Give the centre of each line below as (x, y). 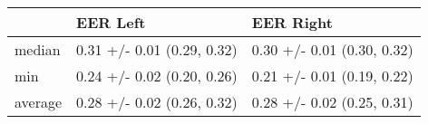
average (39, 102)
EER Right (292, 22)
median (38, 49)
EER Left (111, 22)
